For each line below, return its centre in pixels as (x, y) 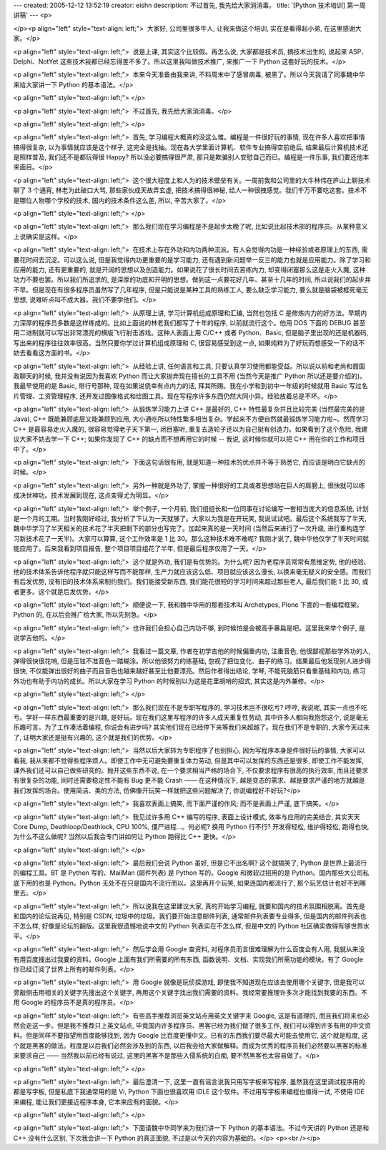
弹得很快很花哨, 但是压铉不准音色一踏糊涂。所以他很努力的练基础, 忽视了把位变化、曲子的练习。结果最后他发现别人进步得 (192, 661)
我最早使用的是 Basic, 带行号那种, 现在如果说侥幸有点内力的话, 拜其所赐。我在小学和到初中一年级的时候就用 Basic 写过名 (190, 386)
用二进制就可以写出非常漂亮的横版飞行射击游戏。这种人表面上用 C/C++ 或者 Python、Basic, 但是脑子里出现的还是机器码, (191, 333)
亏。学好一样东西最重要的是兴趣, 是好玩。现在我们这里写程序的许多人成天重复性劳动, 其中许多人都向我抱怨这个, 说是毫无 (190, 717)
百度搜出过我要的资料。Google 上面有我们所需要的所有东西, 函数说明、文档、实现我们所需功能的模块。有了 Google (194, 959)
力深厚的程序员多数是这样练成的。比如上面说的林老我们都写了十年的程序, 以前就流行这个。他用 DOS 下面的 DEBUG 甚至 (189, 322)
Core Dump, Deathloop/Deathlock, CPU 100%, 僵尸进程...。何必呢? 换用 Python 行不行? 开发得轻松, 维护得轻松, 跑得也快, (191, 826)
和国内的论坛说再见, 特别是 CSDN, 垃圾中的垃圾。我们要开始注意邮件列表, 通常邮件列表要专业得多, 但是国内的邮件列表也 (190, 916)
